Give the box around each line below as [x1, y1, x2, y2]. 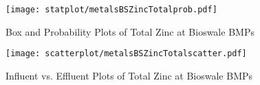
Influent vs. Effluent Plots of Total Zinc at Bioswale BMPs [6, 68, 253, 82]
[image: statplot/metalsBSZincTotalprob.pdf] [6, 5, 217, 14]
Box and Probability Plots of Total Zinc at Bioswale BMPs [6, 24, 254, 38]
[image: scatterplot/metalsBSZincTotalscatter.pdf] [6, 49, 247, 59]
